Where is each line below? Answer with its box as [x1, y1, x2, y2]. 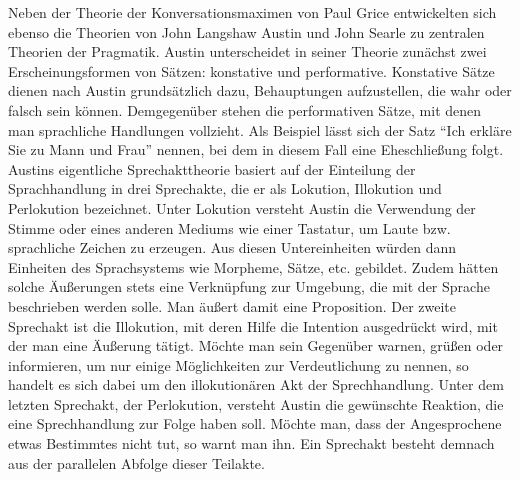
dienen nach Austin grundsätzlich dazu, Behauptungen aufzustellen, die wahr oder [8, 80, 512, 101]
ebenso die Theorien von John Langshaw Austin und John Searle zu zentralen [8, 21, 485, 42]
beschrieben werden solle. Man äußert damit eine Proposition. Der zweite [8, 295, 457, 316]
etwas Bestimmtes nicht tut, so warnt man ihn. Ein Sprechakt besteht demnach [8, 433, 495, 454]
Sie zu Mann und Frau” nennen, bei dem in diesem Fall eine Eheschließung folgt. [8, 139, 504, 160]
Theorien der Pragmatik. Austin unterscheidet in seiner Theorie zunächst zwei [8, 41, 487, 62]
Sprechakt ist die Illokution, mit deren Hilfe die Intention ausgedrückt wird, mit [8, 315, 498, 336]
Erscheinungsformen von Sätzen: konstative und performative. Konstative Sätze [8, 60, 495, 81]
